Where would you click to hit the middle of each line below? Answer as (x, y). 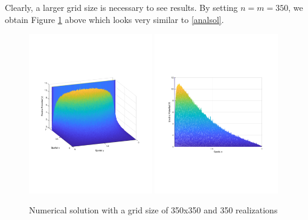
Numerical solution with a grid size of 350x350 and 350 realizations (153, 210)
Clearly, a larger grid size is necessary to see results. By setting (121, 7)
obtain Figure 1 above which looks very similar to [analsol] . (114, 19)
